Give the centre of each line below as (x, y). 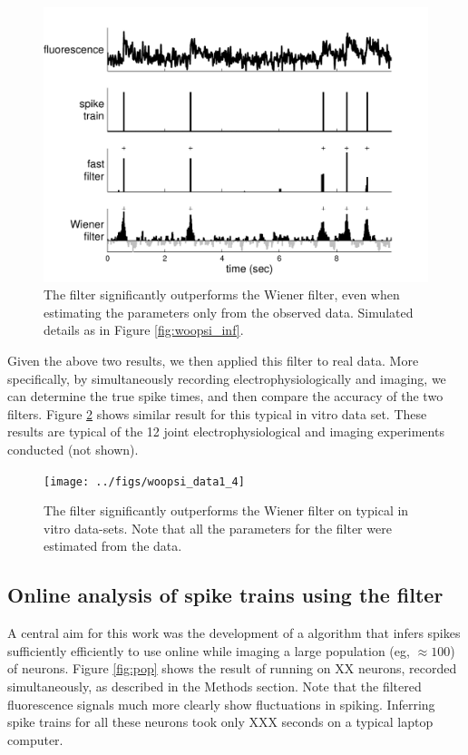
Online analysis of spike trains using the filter (225, 595)
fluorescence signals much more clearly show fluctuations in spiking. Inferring (221, 704)
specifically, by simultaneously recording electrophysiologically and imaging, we (227, 378)
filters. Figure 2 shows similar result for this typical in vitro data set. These (217, 413)
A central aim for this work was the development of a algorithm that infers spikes (234, 633)
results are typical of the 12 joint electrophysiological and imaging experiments (226, 431)
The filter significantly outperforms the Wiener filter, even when (222, 294)
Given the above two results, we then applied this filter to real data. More (213, 361)
